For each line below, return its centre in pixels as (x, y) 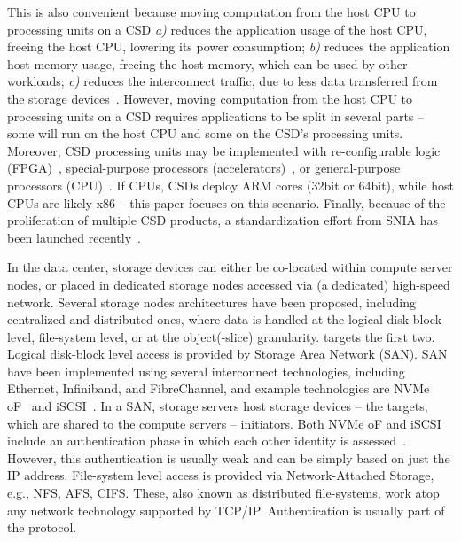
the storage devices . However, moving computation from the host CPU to (210, 98)
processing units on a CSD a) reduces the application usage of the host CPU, (217, 29)
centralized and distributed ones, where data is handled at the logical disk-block (225, 319)
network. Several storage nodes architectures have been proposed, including (211, 302)
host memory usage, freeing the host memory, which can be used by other (207, 63)
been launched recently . (74, 237)
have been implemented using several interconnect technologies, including (206, 371)
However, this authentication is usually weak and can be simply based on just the (229, 457)
